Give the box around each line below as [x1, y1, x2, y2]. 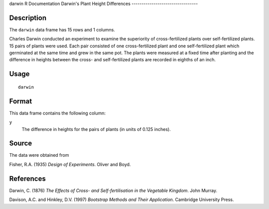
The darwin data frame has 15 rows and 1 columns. [9, 26, 116, 32]
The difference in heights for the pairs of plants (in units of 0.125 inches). [21, 126, 171, 132]
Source [9, 139, 32, 148]
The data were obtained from [9, 152, 69, 158]
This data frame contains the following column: [9, 110, 106, 116]
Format [9, 97, 32, 105]
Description [9, 13, 47, 22]
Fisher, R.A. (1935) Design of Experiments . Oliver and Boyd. [9, 161, 131, 167]
